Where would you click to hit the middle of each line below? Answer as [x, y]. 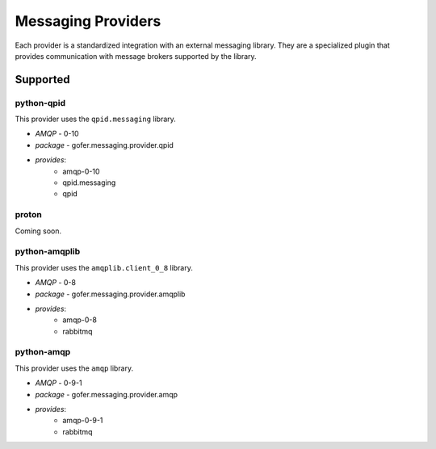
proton [28, 215]
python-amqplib [48, 252]
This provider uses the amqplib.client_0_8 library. [104, 267]
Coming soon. [38, 231]
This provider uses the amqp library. [74, 368]
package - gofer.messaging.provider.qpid [104, 145]
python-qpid [40, 103]
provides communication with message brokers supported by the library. [136, 56]
